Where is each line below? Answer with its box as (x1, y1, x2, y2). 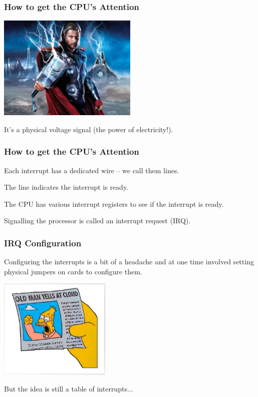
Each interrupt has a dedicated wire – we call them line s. (4, 165, 179, 175)
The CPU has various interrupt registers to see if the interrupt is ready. (4, 198, 224, 209)
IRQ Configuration (4, 236, 82, 249)
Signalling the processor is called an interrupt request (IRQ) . (4, 215, 191, 226)
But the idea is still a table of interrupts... (4, 383, 133, 394)
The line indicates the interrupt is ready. (4, 182, 129, 192)
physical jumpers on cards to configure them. (4, 266, 142, 276)
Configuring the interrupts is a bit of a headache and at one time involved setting (4, 256, 254, 267)
